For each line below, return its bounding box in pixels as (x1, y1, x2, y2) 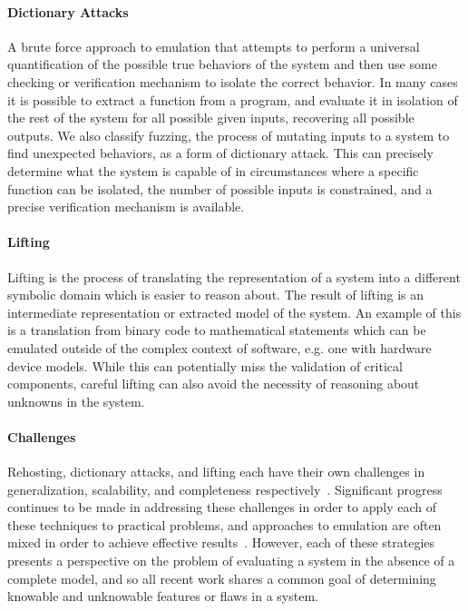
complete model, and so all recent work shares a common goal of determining (7, 568, 436, 587)
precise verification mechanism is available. (7, 197, 245, 216)
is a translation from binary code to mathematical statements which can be (7, 320, 426, 340)
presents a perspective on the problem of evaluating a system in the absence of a (7, 551, 455, 570)
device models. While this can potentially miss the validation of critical (7, 356, 403, 375)
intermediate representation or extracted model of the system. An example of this (7, 302, 462, 321)
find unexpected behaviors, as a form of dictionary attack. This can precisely (7, 143, 434, 163)
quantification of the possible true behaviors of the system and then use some (7, 54, 437, 74)
